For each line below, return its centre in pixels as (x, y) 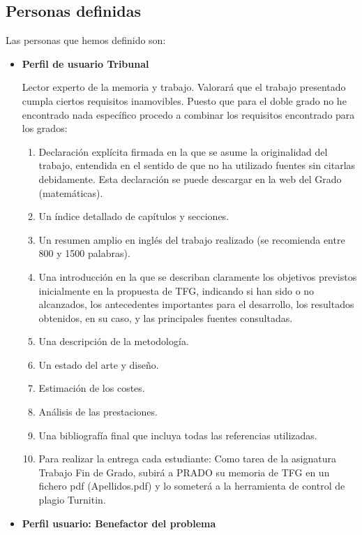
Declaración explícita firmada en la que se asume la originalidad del (183, 151)
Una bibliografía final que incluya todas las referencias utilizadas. (178, 435)
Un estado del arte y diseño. (99, 364)
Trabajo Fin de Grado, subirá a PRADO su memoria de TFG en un (184, 472)
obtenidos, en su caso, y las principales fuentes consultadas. (166, 317)
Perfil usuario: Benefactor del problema (119, 523)
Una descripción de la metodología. (114, 341)
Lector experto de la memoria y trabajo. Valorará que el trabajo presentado (184, 87)
